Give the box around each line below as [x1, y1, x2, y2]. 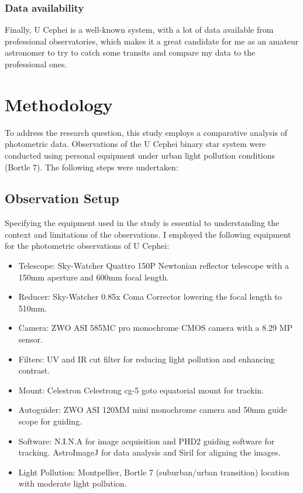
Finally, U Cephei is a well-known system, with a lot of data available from [5, 23, 274, 36]
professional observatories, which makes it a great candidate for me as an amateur [5, 35, 299, 47]
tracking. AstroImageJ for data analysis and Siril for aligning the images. [18, 446, 281, 458]
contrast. [18, 364, 50, 376]
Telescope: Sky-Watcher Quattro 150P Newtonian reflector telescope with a [18, 259, 289, 272]
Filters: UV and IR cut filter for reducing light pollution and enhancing [18, 352, 275, 365]
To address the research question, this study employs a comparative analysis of [5, 126, 288, 138]
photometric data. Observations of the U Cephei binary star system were [5, 138, 266, 150]
